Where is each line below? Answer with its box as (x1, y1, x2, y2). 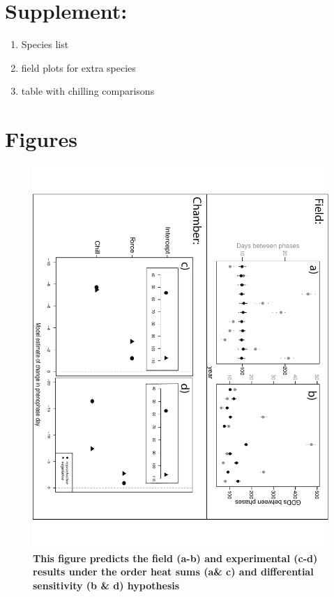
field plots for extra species (21, 60, 136, 75)
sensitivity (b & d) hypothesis (33, 577, 180, 592)
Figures (5, 125, 77, 153)
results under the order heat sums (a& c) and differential (33, 564, 314, 579)
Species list (21, 37, 69, 52)
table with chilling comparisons (21, 84, 155, 98)
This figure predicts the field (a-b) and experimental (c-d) (33, 550, 318, 565)
